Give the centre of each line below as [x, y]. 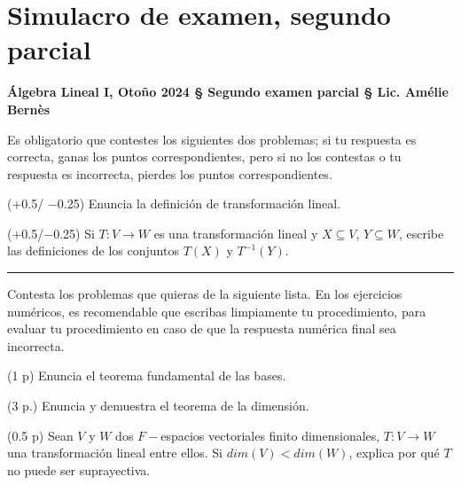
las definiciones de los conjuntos [93, 250]
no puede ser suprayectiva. [79, 469]
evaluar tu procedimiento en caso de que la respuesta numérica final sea [202, 329]
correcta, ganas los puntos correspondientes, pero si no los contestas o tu [204, 156]
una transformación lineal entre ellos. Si [115, 453]
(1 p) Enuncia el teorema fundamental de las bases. [147, 375]
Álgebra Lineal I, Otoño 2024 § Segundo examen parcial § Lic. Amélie [228, 92]
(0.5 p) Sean [40, 435]
